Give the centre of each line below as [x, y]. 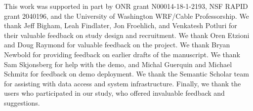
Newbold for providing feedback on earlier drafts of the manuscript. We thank [122, 54]
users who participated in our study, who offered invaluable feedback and [114, 93]
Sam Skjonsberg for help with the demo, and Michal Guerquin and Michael [118, 64]
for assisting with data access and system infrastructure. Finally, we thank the [123, 83]
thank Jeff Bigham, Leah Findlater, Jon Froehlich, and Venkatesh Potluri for [121, 25]
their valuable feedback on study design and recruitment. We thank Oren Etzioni [127, 35]
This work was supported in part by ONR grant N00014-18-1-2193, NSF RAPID [126, 6]
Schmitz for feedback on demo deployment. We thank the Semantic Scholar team [126, 74]
